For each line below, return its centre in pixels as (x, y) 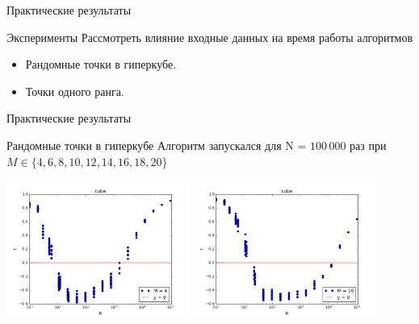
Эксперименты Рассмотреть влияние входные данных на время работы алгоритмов (210, 37)
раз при (368, 145)
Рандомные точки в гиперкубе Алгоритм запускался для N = (157, 145)
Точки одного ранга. (75, 91)
